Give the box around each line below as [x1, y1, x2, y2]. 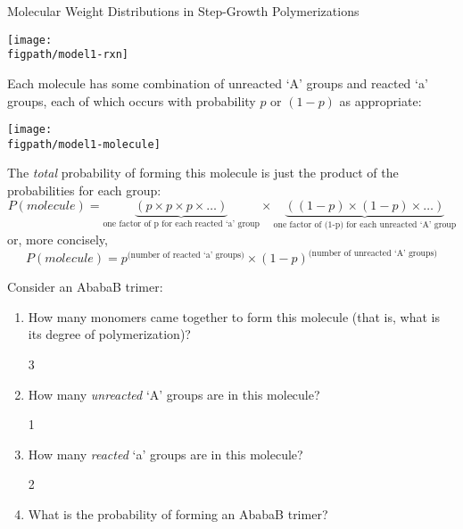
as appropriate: [339, 91, 422, 110]
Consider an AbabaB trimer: [7, 277, 163, 296]
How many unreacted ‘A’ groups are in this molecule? [28, 384, 320, 403]
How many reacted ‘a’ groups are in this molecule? [28, 444, 303, 463]
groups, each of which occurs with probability [7, 91, 256, 110]
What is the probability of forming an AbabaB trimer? [28, 504, 328, 523]
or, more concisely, [7, 230, 108, 249]
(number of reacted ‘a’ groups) [127, 251, 244, 260]
